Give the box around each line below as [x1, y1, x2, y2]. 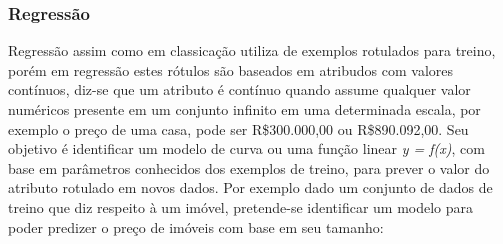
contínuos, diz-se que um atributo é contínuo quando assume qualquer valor [8, 79, 471, 100]
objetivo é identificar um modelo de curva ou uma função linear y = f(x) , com [8, 138, 485, 159]
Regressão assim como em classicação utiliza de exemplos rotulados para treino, [8, 40, 496, 61]
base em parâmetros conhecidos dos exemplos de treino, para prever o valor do [8, 157, 490, 178]
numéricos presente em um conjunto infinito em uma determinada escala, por [8, 99, 481, 119]
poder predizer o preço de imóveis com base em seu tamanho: [8, 216, 384, 237]
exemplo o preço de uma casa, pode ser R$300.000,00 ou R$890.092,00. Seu [8, 118, 469, 139]
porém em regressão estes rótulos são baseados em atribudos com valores [8, 59, 454, 80]
